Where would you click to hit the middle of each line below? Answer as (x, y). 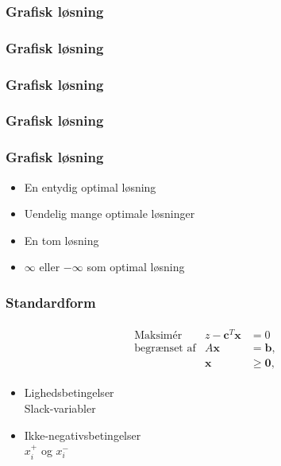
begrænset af (165, 349)
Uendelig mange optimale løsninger (110, 214)
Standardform (51, 302)
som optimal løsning (136, 267)
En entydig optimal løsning (90, 186)
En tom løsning (62, 240)
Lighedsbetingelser (69, 392)
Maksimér (158, 336)
